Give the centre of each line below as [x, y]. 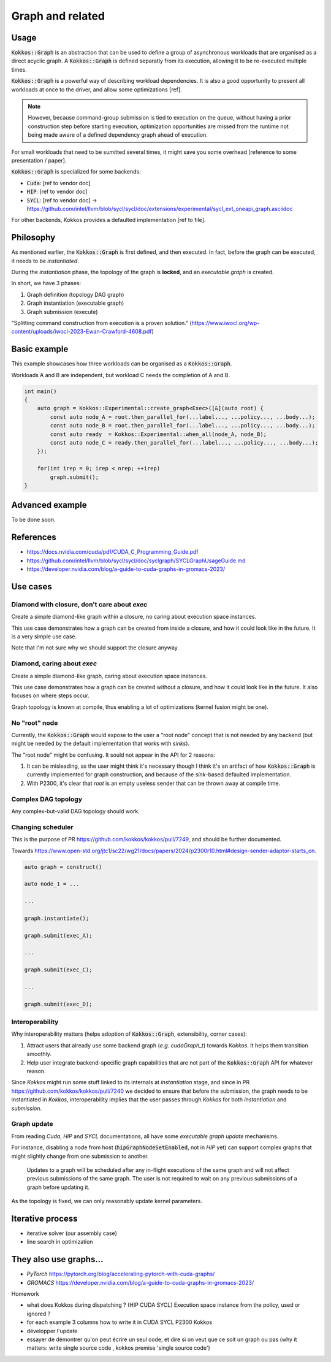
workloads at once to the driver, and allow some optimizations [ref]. [97, 90]
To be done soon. [33, 520]
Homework [25, 1294]
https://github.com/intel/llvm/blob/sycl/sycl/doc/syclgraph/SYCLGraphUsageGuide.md [136, 560]
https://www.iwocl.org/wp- [226, 323]
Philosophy [33, 238]
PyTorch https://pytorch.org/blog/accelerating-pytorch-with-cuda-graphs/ [121, 1274]
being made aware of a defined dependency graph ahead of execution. [118, 135]
